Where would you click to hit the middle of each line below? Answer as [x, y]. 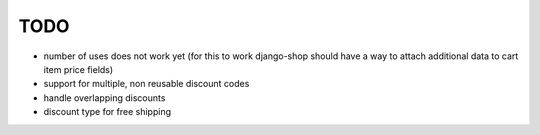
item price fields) [78, 69]
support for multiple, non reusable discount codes [146, 84]
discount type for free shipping [107, 112]
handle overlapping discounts [104, 97]
